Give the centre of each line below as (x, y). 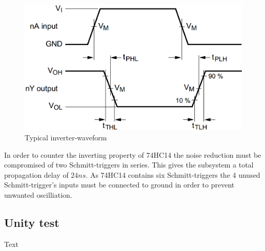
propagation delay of (36, 174)
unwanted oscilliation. (38, 194)
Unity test (32, 222)
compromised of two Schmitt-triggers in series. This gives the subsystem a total (129, 165)
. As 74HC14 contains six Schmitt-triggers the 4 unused (173, 174)
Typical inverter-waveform (66, 137)
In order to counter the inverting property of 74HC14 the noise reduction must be (133, 154)
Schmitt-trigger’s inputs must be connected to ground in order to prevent (119, 185)
